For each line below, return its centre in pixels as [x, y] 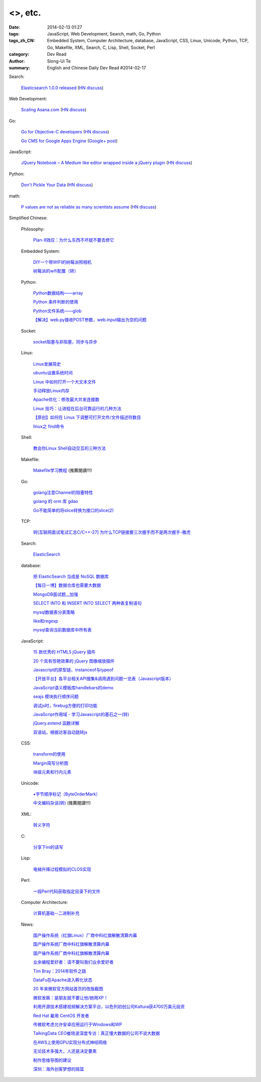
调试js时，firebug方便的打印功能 [65, 705]
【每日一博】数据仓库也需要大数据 [67, 585]
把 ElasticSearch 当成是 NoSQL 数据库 [71, 577]
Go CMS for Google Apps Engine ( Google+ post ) [69, 141]
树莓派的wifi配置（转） [56, 271]
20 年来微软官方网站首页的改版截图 [68, 989]
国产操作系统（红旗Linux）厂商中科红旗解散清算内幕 [85, 936]
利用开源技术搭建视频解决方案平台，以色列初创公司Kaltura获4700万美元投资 [109, 1007]
